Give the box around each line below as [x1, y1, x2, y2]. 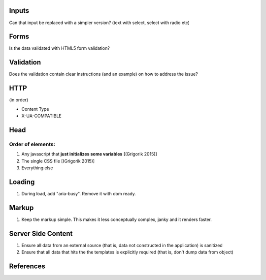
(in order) [9, 97, 29, 103]
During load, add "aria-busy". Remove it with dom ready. [21, 190, 136, 196]
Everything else [21, 165, 53, 171]
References [9, 262, 45, 270]
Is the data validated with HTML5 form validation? [9, 45, 110, 51]
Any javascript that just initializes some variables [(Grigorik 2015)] [21, 151, 157, 157]
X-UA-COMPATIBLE [21, 113, 62, 119]
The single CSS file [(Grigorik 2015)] [21, 158, 95, 164]
